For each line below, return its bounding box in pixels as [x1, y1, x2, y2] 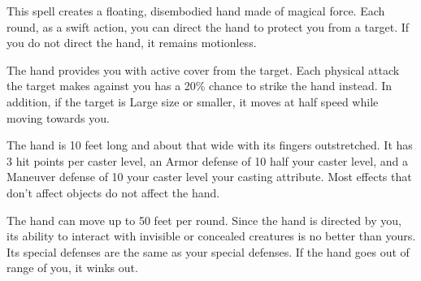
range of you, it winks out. [7, 259, 138, 276]
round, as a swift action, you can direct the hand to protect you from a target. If [7, 18, 410, 35]
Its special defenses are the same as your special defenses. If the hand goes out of [7, 243, 410, 260]
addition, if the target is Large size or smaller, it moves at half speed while [7, 93, 379, 110]
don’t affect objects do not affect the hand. [7, 184, 220, 201]
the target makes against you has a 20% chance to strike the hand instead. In [7, 77, 393, 94]
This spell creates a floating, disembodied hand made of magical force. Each [7, 2, 385, 19]
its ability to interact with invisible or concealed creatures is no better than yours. [7, 227, 416, 244]
